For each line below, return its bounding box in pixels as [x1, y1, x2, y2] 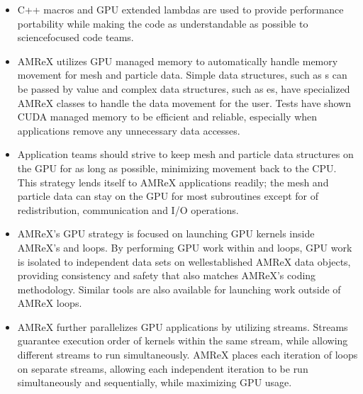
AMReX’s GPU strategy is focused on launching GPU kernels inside [17, 226, 315, 241]
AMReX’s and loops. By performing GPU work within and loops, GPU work [17, 240, 352, 254]
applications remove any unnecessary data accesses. [17, 123, 240, 137]
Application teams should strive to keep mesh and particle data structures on [17, 147, 354, 162]
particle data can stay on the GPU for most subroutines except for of [17, 188, 319, 203]
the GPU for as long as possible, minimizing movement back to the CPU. [17, 160, 337, 175]
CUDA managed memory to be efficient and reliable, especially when [17, 109, 318, 124]
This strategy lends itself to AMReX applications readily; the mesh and [17, 174, 329, 189]
